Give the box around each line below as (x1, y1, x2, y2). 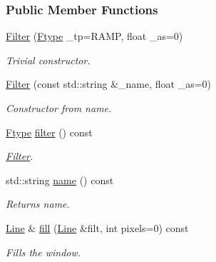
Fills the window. (6, 244, 81, 259)
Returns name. (6, 196, 70, 211)
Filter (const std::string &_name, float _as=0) (6, 76, 211, 91)
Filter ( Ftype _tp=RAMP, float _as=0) (6, 29, 183, 44)
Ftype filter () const (6, 124, 93, 139)
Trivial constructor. (6, 52, 91, 67)
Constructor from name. (6, 101, 112, 115)
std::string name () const (6, 172, 114, 187)
